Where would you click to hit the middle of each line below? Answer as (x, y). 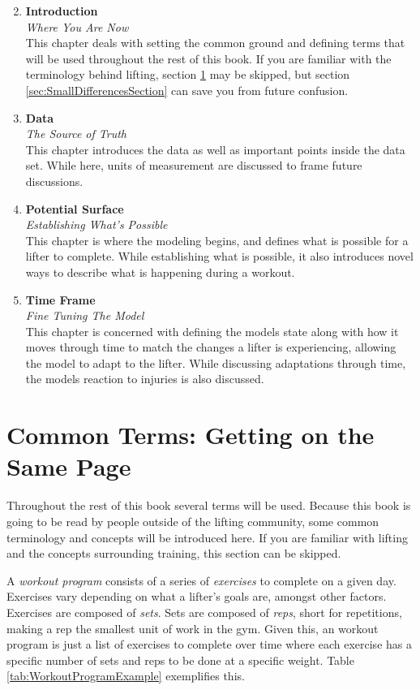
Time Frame (60, 299)
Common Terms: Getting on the (191, 435)
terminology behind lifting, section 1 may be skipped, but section (188, 74)
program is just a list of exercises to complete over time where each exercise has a (209, 644)
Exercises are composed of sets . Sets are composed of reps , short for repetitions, (204, 612)
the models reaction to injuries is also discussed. (145, 379)
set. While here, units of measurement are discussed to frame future (194, 165)
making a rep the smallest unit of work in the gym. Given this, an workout (193, 628)
